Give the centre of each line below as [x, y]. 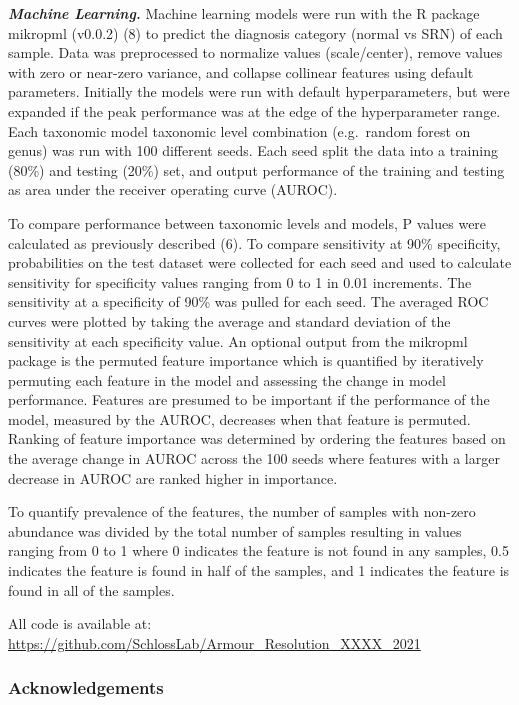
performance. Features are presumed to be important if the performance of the [249, 399]
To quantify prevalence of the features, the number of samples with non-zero [242, 511]
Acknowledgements [86, 687]
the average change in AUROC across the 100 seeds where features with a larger [254, 458]
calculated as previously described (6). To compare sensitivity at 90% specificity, [254, 242]
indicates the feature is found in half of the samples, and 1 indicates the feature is [259, 570]
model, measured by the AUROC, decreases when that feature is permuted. [239, 418]
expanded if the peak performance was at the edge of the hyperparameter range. [254, 110]
